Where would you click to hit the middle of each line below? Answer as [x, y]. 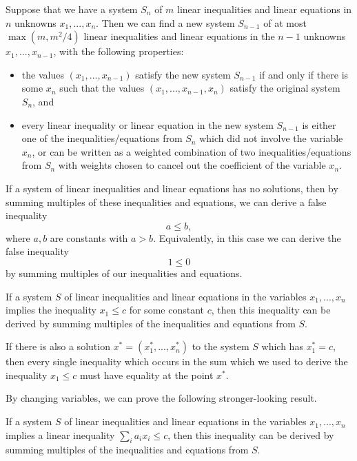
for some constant [166, 310]
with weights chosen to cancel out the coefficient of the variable [192, 165]
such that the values [102, 88]
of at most [285, 22]
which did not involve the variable [271, 138]
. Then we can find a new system [165, 22]
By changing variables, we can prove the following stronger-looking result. [161, 398]
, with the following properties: [119, 51]
